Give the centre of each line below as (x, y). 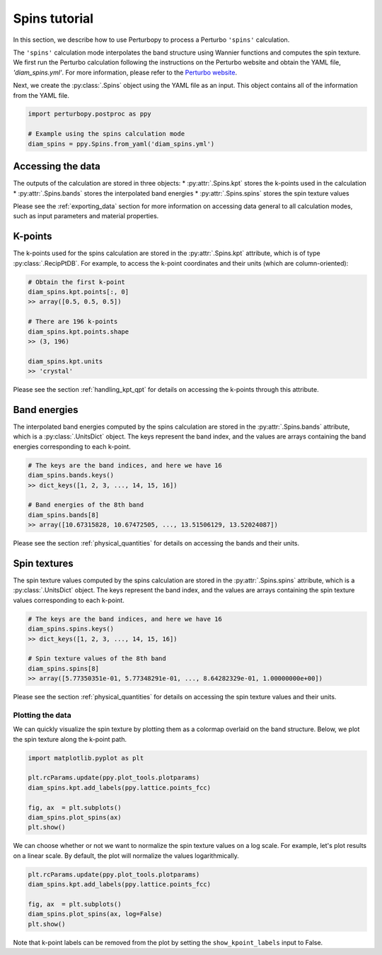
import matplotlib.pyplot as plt (86, 758)
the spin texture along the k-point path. (70, 739)
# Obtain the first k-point (76, 282)
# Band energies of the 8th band (86, 505)
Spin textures (43, 563)
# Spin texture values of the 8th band (97, 659)
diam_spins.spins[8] (63, 668)
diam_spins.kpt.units (65, 361)
